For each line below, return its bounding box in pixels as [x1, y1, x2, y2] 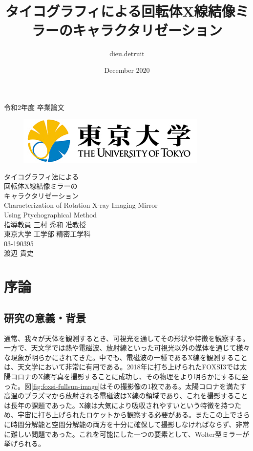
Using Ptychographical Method [4, 210, 97, 220]
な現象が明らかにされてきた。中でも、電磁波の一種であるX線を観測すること [4, 352, 248, 362]
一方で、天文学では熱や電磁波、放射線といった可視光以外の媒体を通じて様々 [4, 343, 250, 353]
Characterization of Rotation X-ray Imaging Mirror [4, 200, 158, 210]
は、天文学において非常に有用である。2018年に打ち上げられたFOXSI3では [4, 362, 240, 372]
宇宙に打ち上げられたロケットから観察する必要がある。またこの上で [17, 409, 236, 420]
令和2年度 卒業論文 [4, 102, 64, 112]
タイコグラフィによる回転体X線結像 [5, 1, 235, 21]
